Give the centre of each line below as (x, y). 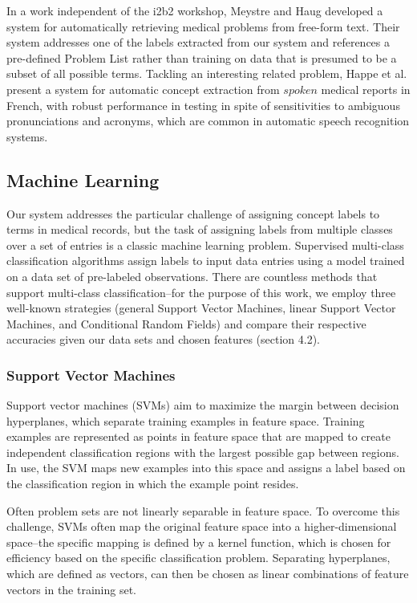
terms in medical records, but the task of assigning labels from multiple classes (200, 229)
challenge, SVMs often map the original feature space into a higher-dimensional (202, 526)
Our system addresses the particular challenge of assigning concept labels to (193, 213)
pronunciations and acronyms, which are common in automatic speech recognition (208, 121)
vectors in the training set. (72, 589)
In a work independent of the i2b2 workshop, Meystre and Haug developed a (195, 10)
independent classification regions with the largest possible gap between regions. (203, 452)
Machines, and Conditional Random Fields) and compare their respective (186, 323)
